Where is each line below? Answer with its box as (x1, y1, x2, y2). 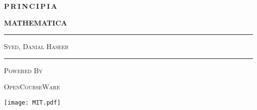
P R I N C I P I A (4, 1, 57, 11)
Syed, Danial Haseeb (4, 41, 69, 52)
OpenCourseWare (4, 82, 60, 92)
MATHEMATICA (4, 17, 67, 27)
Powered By (4, 65, 43, 75)
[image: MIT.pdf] (4, 99, 61, 106)
